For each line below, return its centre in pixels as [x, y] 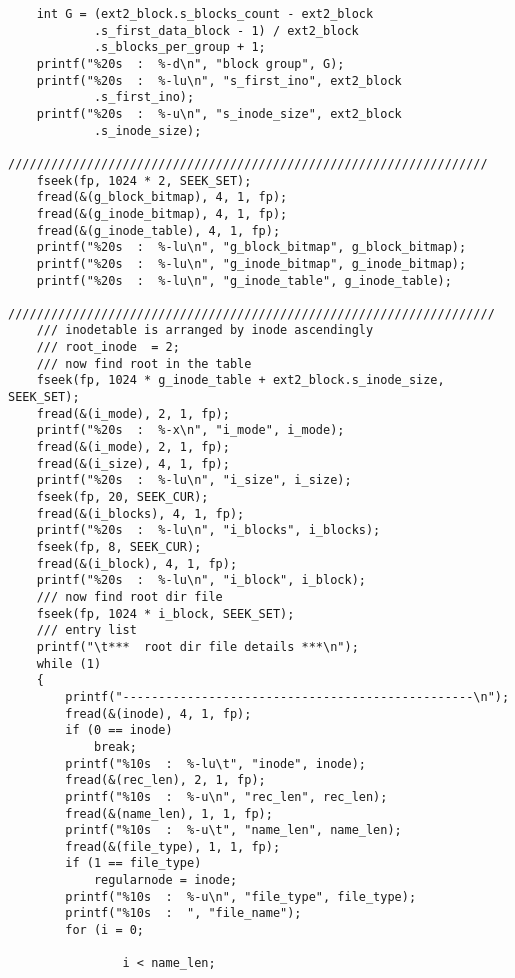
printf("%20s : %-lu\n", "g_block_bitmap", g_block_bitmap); [251, 247]
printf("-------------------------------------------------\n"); [287, 696]
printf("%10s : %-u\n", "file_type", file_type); [241, 896]
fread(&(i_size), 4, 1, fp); [133, 463]
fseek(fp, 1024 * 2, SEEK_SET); [144, 180]
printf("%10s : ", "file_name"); [183, 913]
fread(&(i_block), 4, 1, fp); [137, 563]
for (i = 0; [105, 930]
